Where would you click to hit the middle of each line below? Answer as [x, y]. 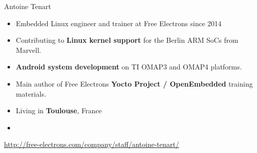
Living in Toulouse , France [59, 110]
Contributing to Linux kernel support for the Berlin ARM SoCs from [127, 40]
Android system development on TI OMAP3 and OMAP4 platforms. [129, 67]
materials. [31, 93]
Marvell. [29, 50]
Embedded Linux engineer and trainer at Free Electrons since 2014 [119, 23]
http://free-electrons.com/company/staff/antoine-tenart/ [92, 144]
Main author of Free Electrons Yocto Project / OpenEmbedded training [134, 83]
